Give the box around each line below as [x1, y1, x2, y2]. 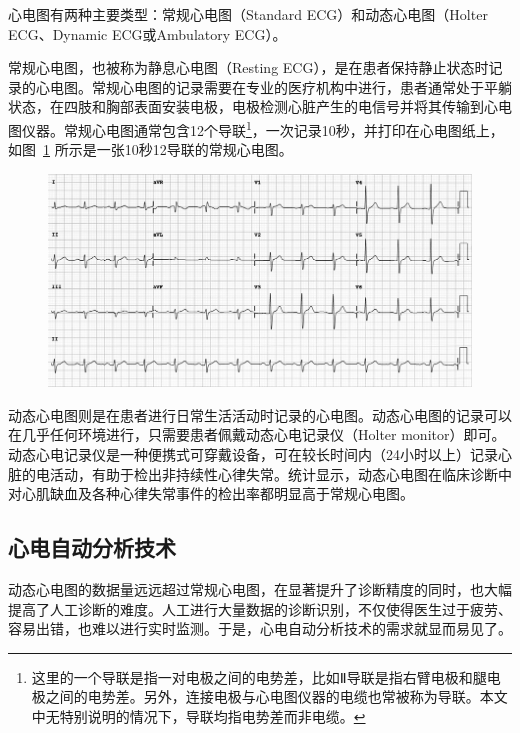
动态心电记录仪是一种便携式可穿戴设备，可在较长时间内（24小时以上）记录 [8, 444, 498, 465]
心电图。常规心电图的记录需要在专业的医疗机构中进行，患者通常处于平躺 [35, 76, 512, 97]
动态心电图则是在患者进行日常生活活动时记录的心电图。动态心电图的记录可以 [8, 404, 512, 425]
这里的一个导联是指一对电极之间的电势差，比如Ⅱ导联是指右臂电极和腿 [31, 666, 487, 687]
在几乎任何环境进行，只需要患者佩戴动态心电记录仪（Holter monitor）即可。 [8, 424, 506, 445]
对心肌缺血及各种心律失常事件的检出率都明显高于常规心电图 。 [8, 483, 414, 504]
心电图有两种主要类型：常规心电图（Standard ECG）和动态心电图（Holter [8, 4, 488, 24]
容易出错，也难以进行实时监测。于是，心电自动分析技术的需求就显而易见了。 [8, 618, 512, 639]
